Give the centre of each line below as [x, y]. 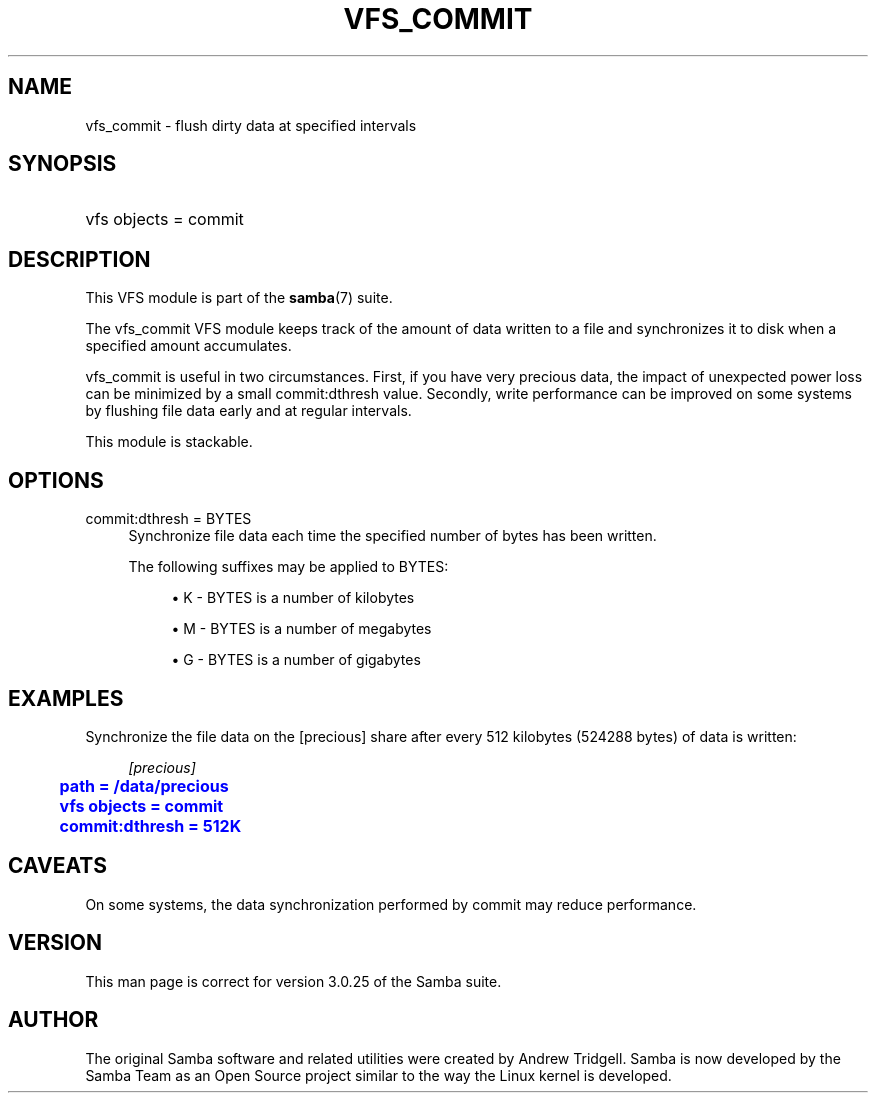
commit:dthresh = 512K [150, 825]
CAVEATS [57, 866]
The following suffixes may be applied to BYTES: [288, 567]
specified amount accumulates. [188, 346]
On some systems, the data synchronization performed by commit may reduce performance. [391, 904]
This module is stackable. [169, 442]
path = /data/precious [144, 785]
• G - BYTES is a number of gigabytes [296, 660]
